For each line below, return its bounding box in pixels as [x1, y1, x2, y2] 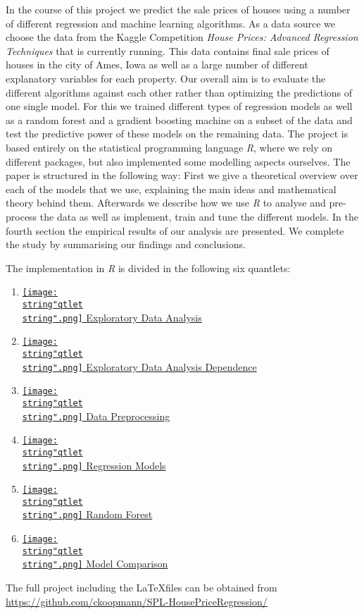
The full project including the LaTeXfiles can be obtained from [6, 580, 277, 595]
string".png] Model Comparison [22, 556, 168, 571]
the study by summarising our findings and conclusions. [6, 237, 246, 252]
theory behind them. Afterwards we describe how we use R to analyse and [6, 195, 326, 210]
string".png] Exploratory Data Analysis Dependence [22, 359, 257, 374]
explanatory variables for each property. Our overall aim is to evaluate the [6, 70, 326, 85]
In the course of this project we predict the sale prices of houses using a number [6, 2, 351, 16]
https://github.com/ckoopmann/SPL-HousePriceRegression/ [6, 594, 268, 608]
